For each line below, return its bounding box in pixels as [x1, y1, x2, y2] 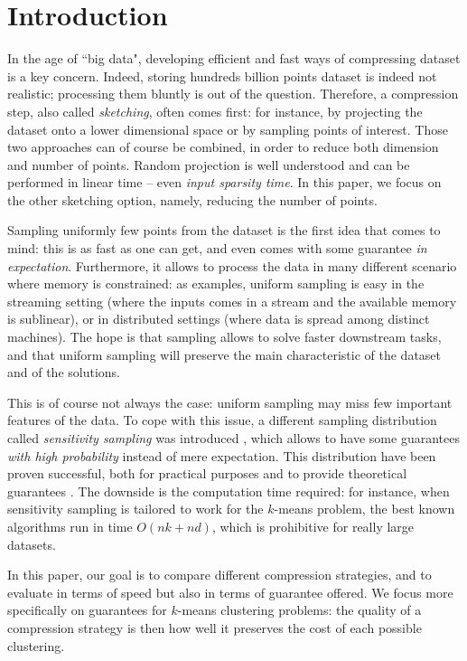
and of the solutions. [7, 363, 121, 382]
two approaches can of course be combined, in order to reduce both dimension [7, 137, 439, 156]
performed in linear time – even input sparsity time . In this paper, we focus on [7, 173, 442, 192]
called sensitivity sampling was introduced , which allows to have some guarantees [7, 429, 460, 447]
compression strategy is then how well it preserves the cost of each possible [7, 618, 422, 637]
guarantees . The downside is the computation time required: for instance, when [7, 481, 450, 500]
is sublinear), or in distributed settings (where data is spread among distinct [7, 309, 430, 328]
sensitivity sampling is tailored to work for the [7, 499, 264, 518]
